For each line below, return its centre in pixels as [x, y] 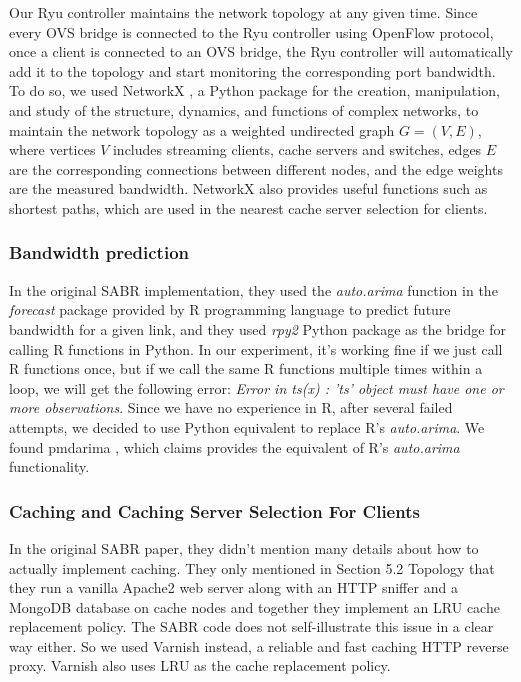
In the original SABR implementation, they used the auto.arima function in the [253, 289]
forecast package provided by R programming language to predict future [230, 309]
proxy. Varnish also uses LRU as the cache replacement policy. [200, 665]
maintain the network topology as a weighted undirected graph [202, 129]
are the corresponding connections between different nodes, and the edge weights [256, 168]
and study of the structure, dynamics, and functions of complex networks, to [244, 109]
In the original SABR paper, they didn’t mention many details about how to [244, 547]
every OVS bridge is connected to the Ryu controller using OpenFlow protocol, [251, 31]
